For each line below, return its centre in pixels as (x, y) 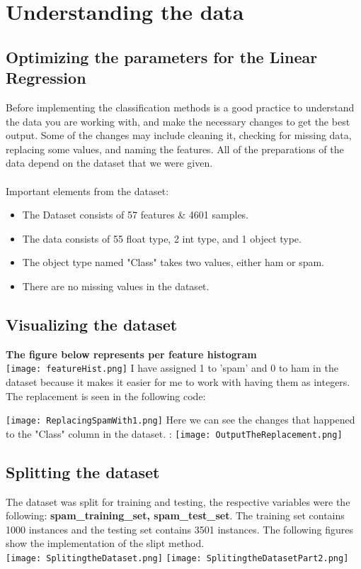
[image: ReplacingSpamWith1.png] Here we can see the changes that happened (180, 420)
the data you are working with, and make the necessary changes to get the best (178, 121)
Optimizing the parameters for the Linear (162, 56)
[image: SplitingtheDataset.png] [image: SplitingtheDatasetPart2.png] (177, 559)
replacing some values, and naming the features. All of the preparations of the (175, 149)
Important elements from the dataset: (87, 190)
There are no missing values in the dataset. (116, 286)
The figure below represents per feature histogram (131, 354)
